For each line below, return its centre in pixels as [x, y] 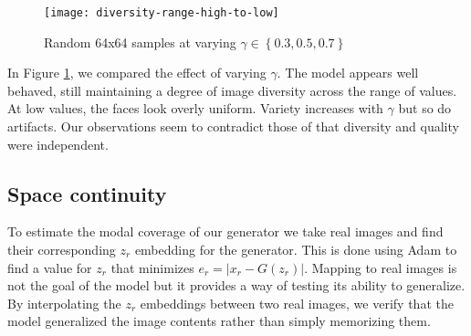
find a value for [50, 267]
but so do [425, 108]
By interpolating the [64, 303]
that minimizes [152, 267]
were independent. [58, 144]
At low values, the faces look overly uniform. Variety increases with [195, 108]
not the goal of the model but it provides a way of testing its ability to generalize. [236, 285]
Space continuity [87, 193]
